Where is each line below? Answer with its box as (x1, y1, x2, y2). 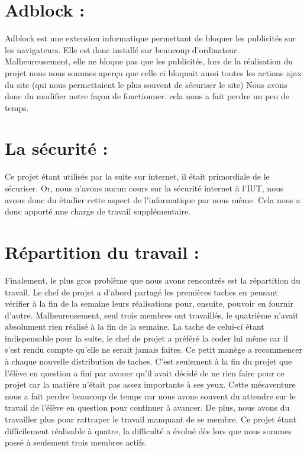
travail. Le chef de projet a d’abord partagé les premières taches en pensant (5, 285, 278, 298)
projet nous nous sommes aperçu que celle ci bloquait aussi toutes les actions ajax (5, 66, 302, 79)
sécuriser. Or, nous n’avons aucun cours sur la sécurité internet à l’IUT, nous (5, 182, 284, 194)
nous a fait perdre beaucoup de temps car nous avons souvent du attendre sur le (5, 389, 296, 402)
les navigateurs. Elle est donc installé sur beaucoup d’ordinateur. (5, 43, 240, 56)
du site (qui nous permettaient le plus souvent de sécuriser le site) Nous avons (5, 78, 287, 90)
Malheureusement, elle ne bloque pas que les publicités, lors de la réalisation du (5, 55, 293, 67)
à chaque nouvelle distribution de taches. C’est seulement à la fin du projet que (5, 355, 292, 368)
